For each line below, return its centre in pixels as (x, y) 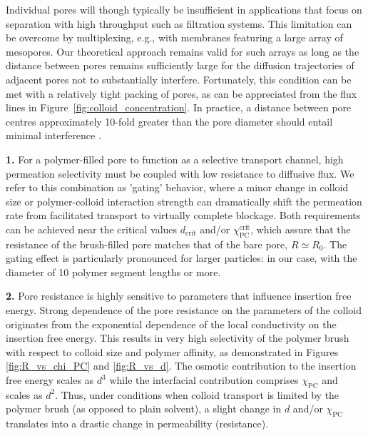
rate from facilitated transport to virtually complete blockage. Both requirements (183, 215)
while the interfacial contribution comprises (204, 380)
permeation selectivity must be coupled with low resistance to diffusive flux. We (180, 173)
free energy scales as (50, 380)
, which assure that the (301, 229)
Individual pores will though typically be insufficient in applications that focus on (184, 9)
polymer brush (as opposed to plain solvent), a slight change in (144, 409)
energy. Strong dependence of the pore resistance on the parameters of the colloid (184, 310)
